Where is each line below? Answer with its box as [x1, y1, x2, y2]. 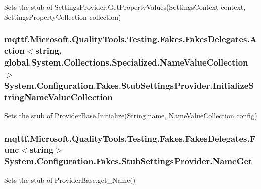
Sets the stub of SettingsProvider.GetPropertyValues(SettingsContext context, [4, 2, 246, 12]
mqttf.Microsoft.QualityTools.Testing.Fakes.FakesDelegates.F [4, 132, 256, 144]
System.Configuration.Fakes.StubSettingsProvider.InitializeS [4, 79, 254, 91]
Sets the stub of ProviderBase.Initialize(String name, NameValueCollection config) [4, 110, 257, 121]
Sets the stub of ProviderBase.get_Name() [4, 174, 136, 185]
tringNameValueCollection [4, 90, 113, 103]
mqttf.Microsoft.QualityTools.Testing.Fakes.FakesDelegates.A [4, 33, 257, 45]
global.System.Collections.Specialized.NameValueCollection [4, 55, 248, 68]
